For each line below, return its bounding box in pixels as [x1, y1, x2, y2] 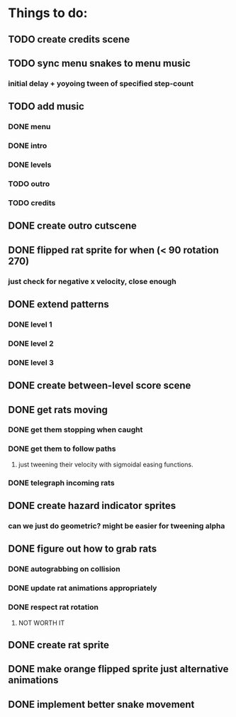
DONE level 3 [8, 357, 54, 367]
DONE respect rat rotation [8, 602, 99, 612]
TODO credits [8, 197, 56, 207]
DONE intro [8, 141, 47, 150]
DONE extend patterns [8, 298, 109, 310]
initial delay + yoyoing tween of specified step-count [8, 78, 194, 88]
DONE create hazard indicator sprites [8, 500, 176, 512]
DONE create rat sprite [8, 639, 109, 651]
